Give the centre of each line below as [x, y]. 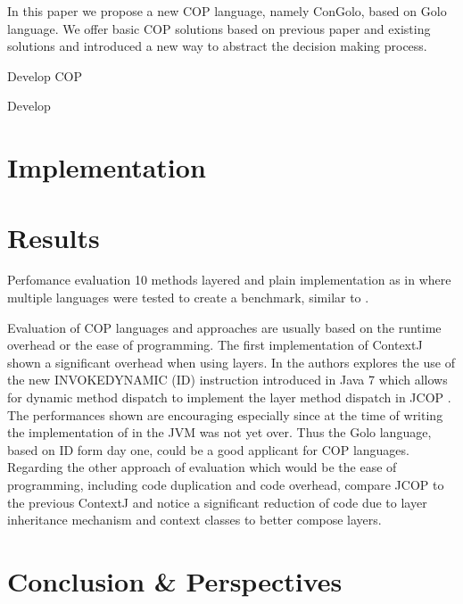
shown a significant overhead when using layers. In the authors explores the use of [231, 362]
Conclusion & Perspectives [175, 580]
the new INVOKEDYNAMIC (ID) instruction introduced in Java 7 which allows [227, 380]
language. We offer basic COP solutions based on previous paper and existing [219, 28]
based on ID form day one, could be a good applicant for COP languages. [208, 449]
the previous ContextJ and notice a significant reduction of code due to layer [217, 502]
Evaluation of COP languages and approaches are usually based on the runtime [224, 327]
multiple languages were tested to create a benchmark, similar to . [188, 298]
